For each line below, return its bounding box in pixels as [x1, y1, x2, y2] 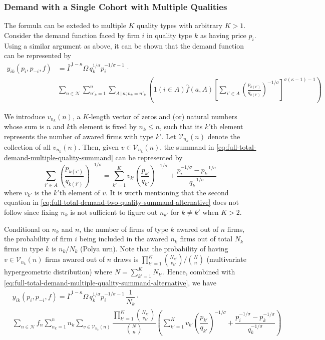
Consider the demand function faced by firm [4, 30, 140, 40]
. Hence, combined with [163, 266, 235, 277]
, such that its [159, 121, 203, 132]
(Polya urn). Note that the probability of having [80, 243, 228, 253]
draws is [113, 254, 139, 264]
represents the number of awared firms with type [4, 131, 154, 141]
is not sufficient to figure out [70, 206, 158, 217]
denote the [207, 131, 240, 141]
